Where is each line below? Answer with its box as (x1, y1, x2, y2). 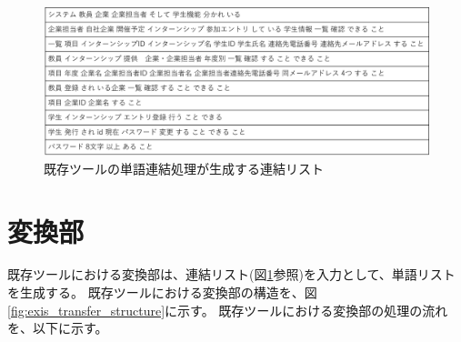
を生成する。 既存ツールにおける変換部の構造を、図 (7, 283, 317, 302)
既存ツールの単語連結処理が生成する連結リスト (44, 158, 324, 177)
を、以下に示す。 (7, 318, 108, 337)
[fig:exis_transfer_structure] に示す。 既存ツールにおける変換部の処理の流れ (7, 300, 448, 319)
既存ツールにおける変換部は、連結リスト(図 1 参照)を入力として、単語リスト (7, 265, 456, 284)
